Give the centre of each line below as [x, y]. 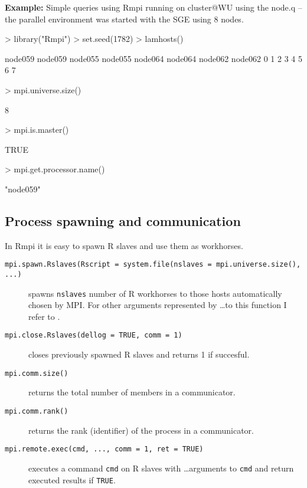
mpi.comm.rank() [37, 411]
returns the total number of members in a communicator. [132, 392]
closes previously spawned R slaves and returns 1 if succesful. [139, 354]
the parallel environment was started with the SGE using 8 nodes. [124, 19]
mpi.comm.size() [37, 373]
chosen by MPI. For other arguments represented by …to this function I [158, 305]
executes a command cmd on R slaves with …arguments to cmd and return [161, 468]
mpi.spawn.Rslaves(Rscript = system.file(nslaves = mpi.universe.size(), [153, 265]
